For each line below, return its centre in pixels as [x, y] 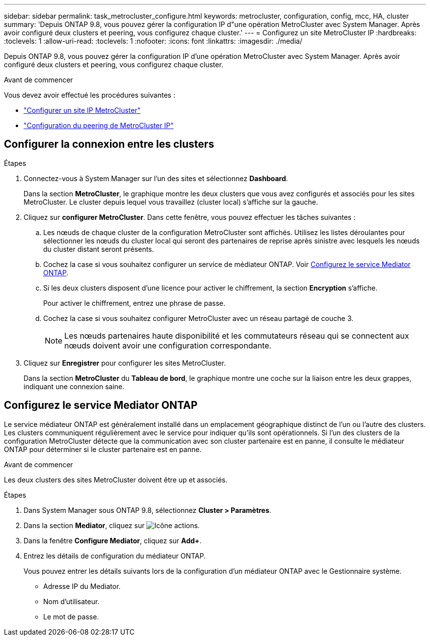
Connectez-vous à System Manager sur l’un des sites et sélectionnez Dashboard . [156, 178]
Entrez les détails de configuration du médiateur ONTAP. [115, 556]
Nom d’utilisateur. [71, 601]
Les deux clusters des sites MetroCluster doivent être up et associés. [116, 480]
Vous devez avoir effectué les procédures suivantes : [90, 95]
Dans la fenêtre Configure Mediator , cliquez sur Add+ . [113, 540]
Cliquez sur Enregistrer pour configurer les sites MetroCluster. [125, 363]
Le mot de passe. [71, 616]
